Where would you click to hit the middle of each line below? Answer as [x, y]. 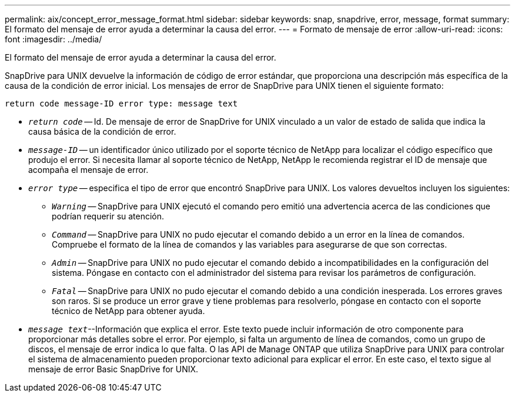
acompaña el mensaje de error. [88, 170]
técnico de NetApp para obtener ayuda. [128, 311]
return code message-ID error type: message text [121, 104]
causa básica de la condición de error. [102, 131]
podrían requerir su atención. [108, 216]
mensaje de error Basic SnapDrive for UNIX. [113, 369]
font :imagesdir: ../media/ [53, 39]
